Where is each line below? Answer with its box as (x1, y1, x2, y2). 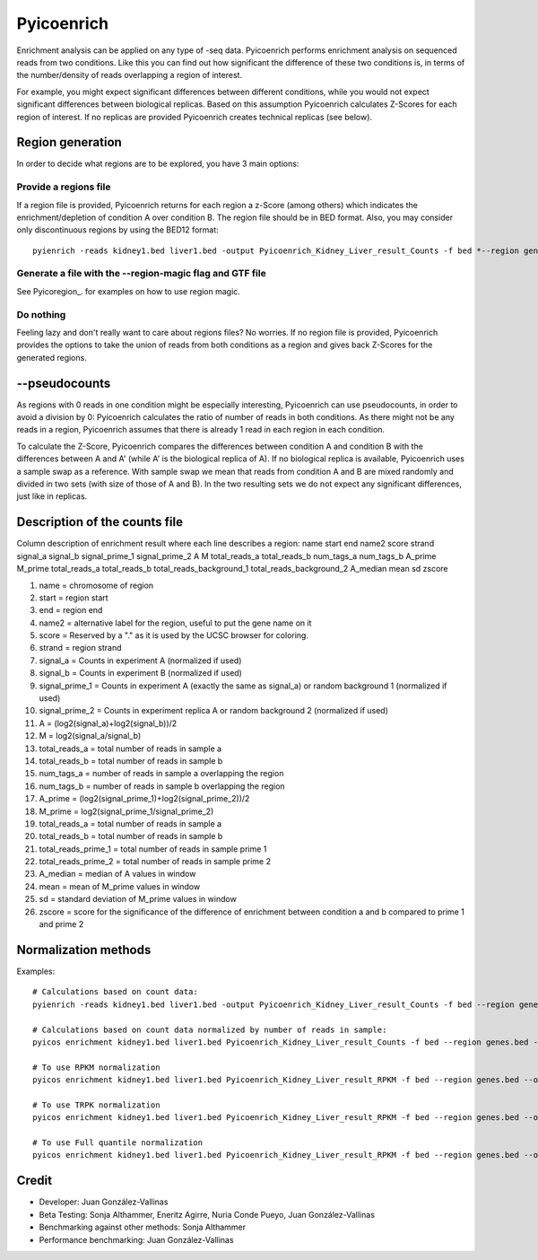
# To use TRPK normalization (32, 1099, 161, 1110)
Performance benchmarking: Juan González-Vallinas (39, 1234, 234, 1245)
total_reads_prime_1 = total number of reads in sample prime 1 (39, 844, 267, 854)
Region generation (16, 135, 123, 150)
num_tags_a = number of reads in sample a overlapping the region (39, 768, 284, 779)
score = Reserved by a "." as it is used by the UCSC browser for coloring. (39, 630, 309, 641)
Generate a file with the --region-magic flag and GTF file (16, 267, 266, 280)
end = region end (39, 605, 103, 616)
